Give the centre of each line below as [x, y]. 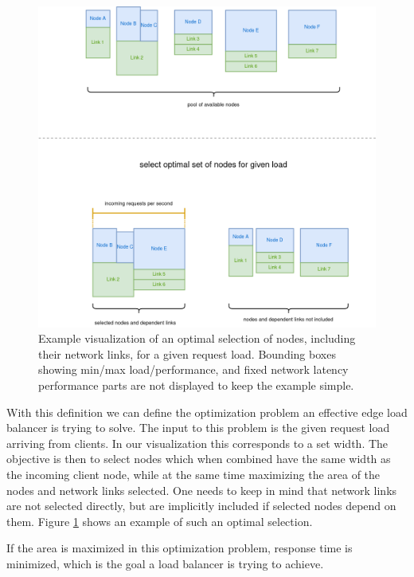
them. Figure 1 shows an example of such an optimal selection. [160, 521]
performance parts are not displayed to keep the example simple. [196, 385]
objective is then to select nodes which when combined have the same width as [199, 459]
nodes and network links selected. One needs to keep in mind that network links [202, 490]
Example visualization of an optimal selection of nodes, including [197, 338]
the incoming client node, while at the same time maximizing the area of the [193, 474]
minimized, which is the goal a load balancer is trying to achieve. [165, 563]
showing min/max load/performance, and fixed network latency [193, 369]
